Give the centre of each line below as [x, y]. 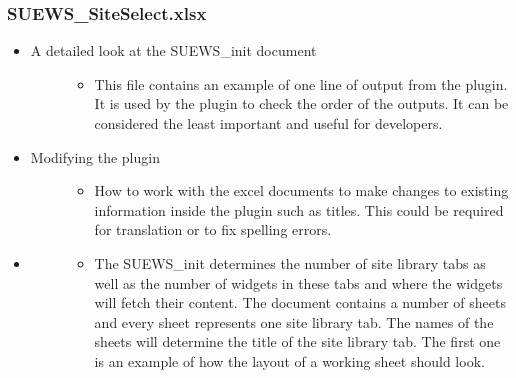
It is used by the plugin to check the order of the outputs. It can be [301, 103]
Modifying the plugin [95, 156]
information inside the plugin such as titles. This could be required [299, 209]
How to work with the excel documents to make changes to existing [301, 190]
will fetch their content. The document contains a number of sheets [300, 302]
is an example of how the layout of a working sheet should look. [289, 360]
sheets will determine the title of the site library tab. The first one [297, 341]
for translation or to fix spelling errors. [213, 229]
